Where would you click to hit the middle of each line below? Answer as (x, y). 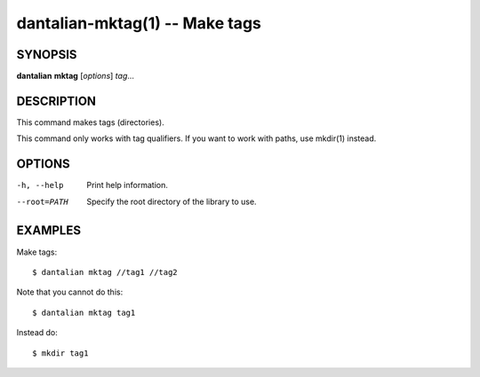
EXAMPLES (49, 231)
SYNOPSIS (47, 55)
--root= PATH (42, 201)
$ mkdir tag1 (60, 353)
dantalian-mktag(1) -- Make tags (139, 23)
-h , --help (40, 185)
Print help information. (127, 185)
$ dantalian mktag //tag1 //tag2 (105, 272)
